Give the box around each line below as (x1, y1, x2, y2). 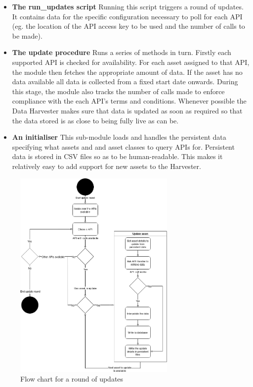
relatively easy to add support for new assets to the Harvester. (12, 161, 201, 171)
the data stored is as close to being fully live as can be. (12, 115, 179, 125)
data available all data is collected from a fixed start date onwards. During (12, 76, 238, 87)
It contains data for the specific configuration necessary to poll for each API (12, 11, 243, 21)
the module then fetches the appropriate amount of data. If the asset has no (12, 66, 243, 77)
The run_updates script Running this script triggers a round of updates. (12, 1, 244, 11)
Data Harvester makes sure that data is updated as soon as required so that (12, 105, 243, 115)
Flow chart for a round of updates (20, 374, 124, 384)
